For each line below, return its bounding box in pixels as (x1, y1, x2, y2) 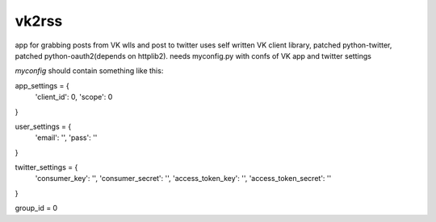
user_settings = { (15, 121, 72, 131)
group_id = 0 (15, 203, 58, 213)
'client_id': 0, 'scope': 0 (35, 92, 113, 102)
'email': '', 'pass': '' (35, 133, 98, 142)
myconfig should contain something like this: (15, 66, 164, 76)
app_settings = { (15, 80, 69, 90)
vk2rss (15, 12, 63, 30)
